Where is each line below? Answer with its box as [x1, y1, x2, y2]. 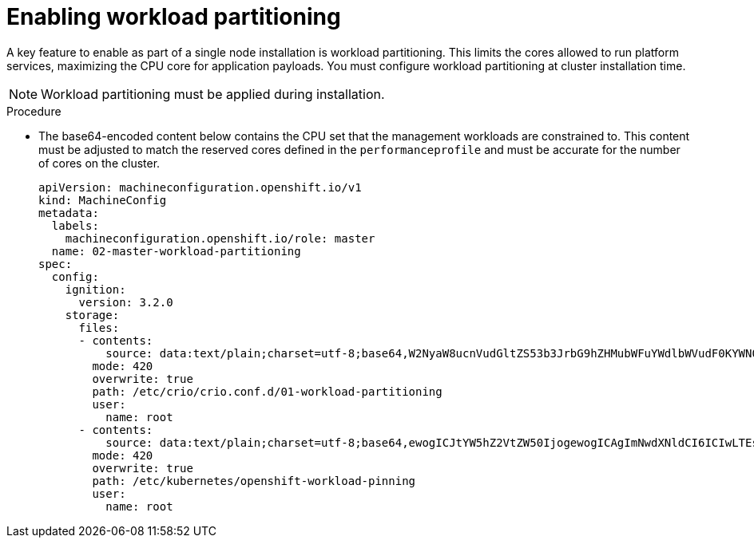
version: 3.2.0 [78, 295, 173, 309]
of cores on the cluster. [38, 156, 161, 170]
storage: [65, 308, 120, 321]
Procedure [6, 104, 62, 118]
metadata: [38, 206, 99, 219]
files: [78, 321, 120, 334]
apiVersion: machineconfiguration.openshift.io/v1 [38, 180, 362, 194]
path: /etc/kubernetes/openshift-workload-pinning [92, 474, 416, 487]
